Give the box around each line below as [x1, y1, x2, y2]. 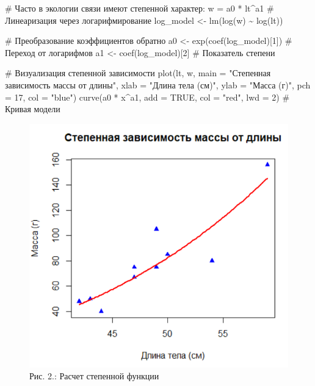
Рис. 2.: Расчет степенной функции [29, 370, 159, 382]
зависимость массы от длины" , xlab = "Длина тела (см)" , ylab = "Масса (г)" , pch [5, 78, 311, 91]
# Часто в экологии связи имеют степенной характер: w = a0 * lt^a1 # [5, 2, 274, 14]
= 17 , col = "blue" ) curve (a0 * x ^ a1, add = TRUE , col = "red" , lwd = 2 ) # [5, 90, 290, 103]
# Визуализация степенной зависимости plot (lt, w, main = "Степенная [5, 66, 271, 79]
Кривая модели [5, 102, 60, 115]
